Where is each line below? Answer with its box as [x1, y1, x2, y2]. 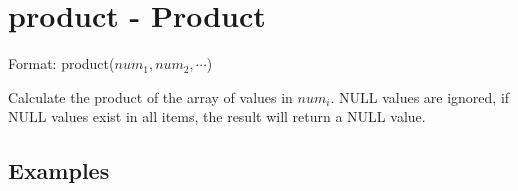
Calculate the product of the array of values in [8, 86, 293, 107]
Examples [8, 155, 110, 186]
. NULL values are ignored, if [330, 86, 510, 107]
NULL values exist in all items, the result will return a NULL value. [8, 106, 426, 127]
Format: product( [8, 53, 115, 74]
